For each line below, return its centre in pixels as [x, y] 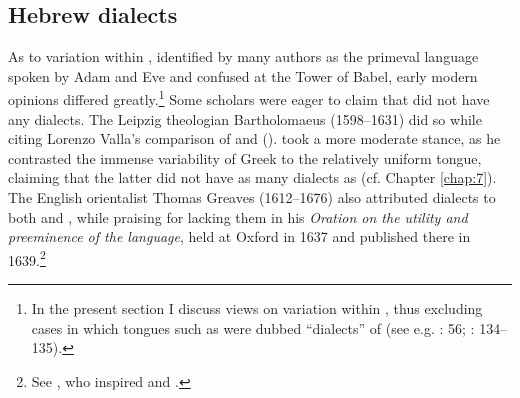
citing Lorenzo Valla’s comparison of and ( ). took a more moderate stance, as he [254, 138]
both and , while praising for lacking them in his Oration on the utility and [238, 216]
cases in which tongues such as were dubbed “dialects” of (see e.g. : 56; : [253, 327]
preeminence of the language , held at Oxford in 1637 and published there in [239, 236]
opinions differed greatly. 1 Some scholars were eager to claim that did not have [249, 98]
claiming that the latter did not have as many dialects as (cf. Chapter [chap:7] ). [252, 177]
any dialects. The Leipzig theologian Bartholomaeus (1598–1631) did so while [245, 118]
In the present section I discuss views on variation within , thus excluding [257, 308]
